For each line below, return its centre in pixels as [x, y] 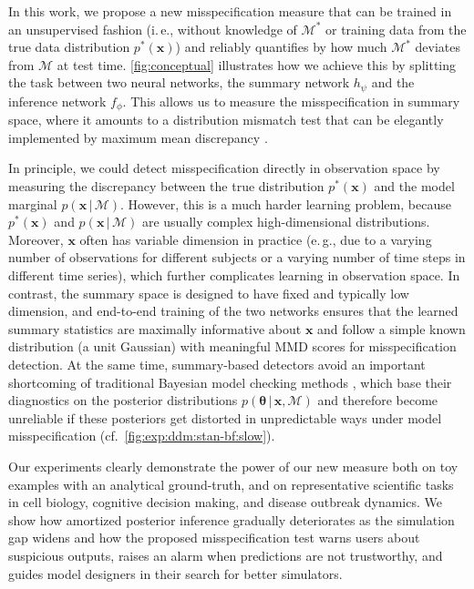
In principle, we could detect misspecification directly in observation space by [224, 168]
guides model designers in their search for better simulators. [175, 573]
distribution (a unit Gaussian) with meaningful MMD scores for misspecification [232, 346]
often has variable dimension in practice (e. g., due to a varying [256, 239]
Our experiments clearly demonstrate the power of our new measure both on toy [233, 466]
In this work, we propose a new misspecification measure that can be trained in [230, 11]
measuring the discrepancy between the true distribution [166, 186]
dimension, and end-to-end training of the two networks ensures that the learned [233, 311]
